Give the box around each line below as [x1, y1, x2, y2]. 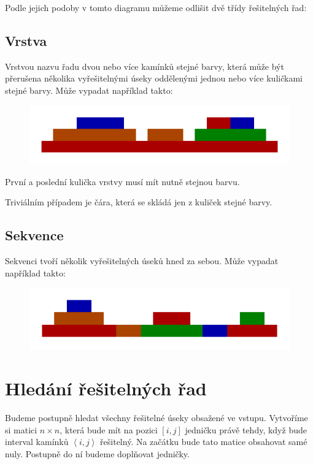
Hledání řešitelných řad [5, 376, 207, 401]
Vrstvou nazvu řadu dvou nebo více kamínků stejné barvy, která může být [5, 59, 284, 72]
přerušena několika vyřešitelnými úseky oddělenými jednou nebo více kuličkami [5, 72, 303, 85]
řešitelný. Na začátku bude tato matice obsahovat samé [100, 435, 307, 448]
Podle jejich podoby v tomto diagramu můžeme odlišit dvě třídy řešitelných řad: [5, 1, 307, 13]
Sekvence [5, 226, 64, 245]
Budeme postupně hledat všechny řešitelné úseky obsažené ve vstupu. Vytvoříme [5, 411, 308, 424]
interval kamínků [5, 435, 69, 448]
